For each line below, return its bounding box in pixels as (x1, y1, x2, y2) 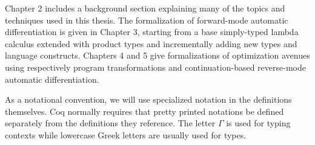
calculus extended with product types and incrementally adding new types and (5, 37, 297, 50)
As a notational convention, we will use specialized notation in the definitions (5, 93, 292, 106)
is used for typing (226, 117, 291, 129)
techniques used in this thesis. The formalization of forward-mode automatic (5, 13, 288, 26)
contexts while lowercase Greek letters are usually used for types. (5, 128, 247, 141)
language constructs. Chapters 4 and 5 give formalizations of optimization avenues (5, 49, 310, 62)
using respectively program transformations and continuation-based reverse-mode (5, 60, 306, 73)
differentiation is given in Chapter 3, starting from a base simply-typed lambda (5, 25, 299, 38)
